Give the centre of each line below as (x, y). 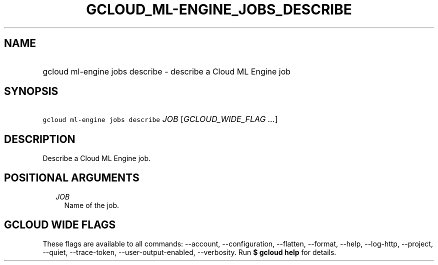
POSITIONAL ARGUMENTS (72, 177)
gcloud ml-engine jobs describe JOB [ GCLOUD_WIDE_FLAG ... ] (160, 119)
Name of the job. (92, 205)
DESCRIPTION (40, 139)
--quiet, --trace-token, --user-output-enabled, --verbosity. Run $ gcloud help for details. (189, 252)
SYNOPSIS (31, 91)
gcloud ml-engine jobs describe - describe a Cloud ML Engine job (167, 71)
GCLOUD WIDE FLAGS (60, 224)
